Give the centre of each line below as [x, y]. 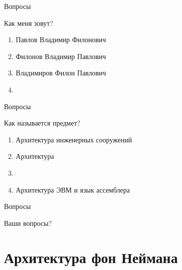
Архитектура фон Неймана [91, 257]
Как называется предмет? [42, 123]
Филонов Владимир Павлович [61, 56]
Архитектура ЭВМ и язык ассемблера [73, 189]
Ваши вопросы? [28, 223]
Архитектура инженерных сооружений [74, 139]
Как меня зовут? [29, 23]
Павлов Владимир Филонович [61, 39]
